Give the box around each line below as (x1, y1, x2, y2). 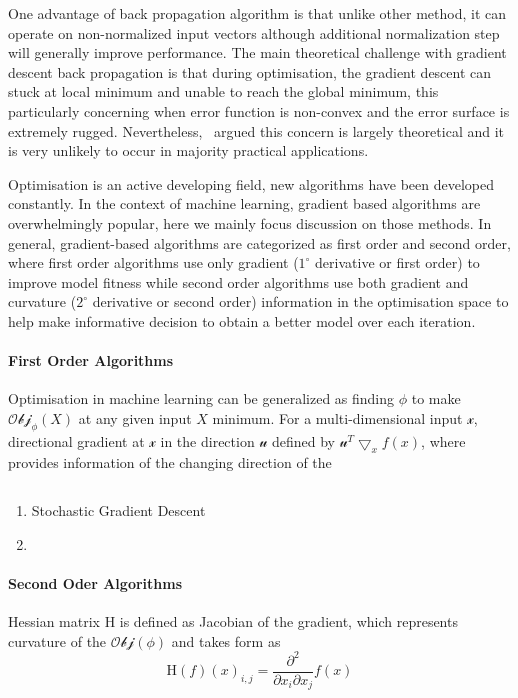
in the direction (160, 430, 255, 451)
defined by (271, 430, 335, 451)
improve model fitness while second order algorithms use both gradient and (8, 271, 469, 292)
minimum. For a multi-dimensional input (212, 407, 463, 428)
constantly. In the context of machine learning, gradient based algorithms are (8, 193, 481, 214)
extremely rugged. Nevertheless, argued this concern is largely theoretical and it (8, 120, 505, 141)
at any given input (78, 407, 192, 428)
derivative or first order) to (315, 252, 480, 273)
